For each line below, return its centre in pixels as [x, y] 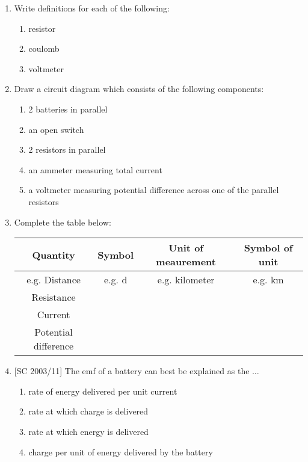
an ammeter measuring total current [95, 169]
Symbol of [268, 248]
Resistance [54, 297]
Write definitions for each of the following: [92, 8]
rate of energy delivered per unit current [103, 391]
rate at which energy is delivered [88, 431]
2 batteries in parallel [68, 109]
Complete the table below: [63, 222]
